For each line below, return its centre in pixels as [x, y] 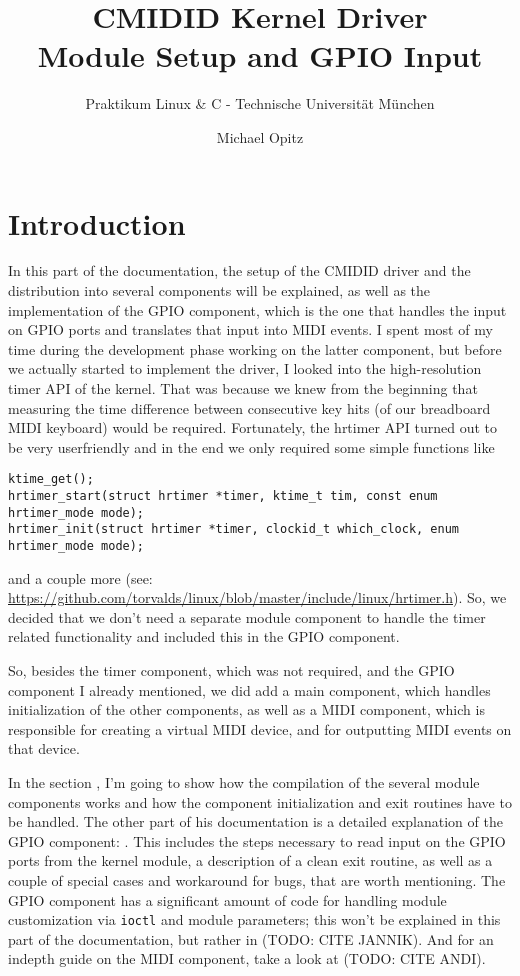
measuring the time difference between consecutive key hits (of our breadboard [249, 407]
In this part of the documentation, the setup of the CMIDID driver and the [239, 270]
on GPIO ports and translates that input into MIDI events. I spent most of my [250, 329]
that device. [44, 748]
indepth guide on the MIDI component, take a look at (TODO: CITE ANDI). [247, 958]
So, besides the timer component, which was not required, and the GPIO [231, 670]
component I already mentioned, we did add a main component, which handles [249, 689]
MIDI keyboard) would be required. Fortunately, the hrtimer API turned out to [252, 427]
